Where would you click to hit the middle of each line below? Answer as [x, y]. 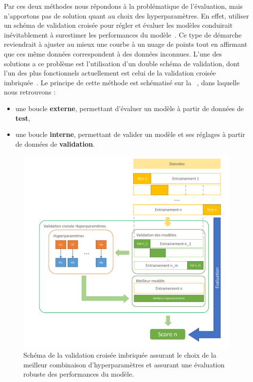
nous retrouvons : [30, 92]
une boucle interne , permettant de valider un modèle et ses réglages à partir [130, 134]
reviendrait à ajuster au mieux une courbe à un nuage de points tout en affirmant [126, 44]
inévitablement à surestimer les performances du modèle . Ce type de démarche [123, 34]
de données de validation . [55, 143]
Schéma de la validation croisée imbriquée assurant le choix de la [120, 354]
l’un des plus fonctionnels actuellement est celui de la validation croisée [110, 73]
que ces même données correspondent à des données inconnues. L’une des [113, 53]
